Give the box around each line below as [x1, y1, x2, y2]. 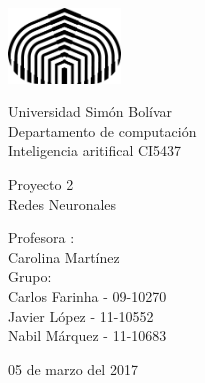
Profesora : [8, 227, 75, 248]
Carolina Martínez [8, 246, 120, 267]
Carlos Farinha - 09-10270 [8, 285, 167, 306]
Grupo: [8, 266, 52, 287]
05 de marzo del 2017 [8, 358, 138, 379]
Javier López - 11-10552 [8, 305, 154, 326]
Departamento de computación [8, 120, 197, 141]
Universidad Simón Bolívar [8, 101, 173, 122]
